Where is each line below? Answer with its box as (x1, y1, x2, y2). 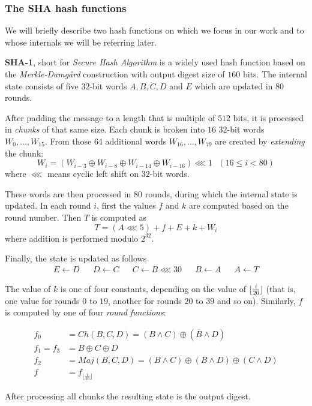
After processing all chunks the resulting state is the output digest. (5, 389, 251, 402)
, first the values (97, 199, 156, 212)
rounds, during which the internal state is (145, 187, 298, 200)
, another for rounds (108, 294, 182, 306)
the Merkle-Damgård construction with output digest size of (5, 68, 225, 80)
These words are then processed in (5, 187, 131, 200)
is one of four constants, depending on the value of (60, 282, 246, 294)
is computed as (91, 210, 146, 223)
